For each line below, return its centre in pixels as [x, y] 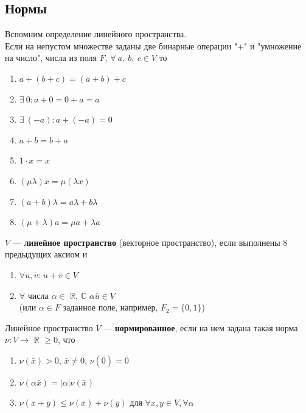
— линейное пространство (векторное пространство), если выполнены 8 [150, 242]
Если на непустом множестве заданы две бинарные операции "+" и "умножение [153, 45]
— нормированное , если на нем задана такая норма [201, 327]
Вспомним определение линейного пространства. [96, 34]
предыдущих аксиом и [46, 254]
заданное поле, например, [110, 307]
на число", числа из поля [51, 58]
